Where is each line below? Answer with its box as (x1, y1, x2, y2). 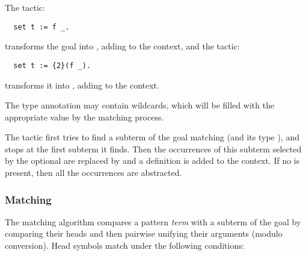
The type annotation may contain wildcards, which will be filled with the (5, 99, 275, 111)
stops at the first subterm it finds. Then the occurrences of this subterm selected (5, 142, 302, 155)
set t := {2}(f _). (13, 61, 91, 70)
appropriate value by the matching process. (5, 110, 164, 123)
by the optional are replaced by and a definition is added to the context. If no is (5, 154, 300, 167)
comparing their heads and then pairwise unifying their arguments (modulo (5, 227, 283, 240)
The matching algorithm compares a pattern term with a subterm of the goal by (5, 215, 301, 228)
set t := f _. (13, 22, 70, 31)
